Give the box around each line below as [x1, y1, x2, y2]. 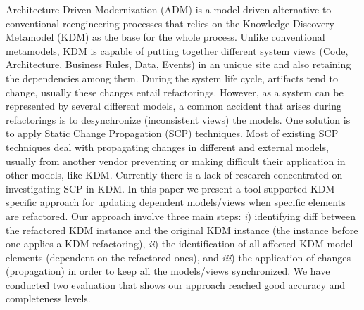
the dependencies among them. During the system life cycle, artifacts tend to [6, 70, 338, 85]
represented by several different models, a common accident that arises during [6, 98, 341, 113]
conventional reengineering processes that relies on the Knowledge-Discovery [6, 15, 335, 30]
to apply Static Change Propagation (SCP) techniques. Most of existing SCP [6, 126, 339, 141]
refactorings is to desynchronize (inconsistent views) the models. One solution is [6, 112, 351, 127]
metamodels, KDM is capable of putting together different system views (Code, [6, 43, 349, 58]
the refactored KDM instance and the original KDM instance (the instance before [6, 222, 358, 237]
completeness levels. [6, 291, 91, 306]
